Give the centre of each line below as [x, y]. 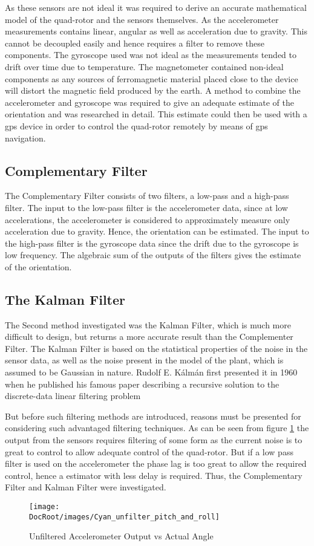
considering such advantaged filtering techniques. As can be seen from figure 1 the [157, 428]
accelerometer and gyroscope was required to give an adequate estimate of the [149, 102]
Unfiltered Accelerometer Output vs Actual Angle [121, 536]
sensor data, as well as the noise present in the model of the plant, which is [144, 360]
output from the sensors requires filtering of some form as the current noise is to [154, 440]
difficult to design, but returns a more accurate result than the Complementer [149, 336]
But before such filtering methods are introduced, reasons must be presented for [153, 416]
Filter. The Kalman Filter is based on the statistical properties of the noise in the [156, 348]
